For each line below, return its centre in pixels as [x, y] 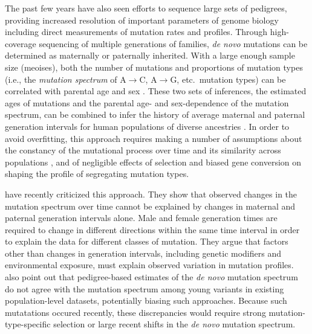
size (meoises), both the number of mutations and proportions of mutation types [154, 67]
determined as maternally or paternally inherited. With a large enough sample [150, 55]
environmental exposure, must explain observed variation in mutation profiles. [149, 265]
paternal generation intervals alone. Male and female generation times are [141, 218]
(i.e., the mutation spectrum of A [66, 79]
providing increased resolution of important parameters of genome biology [142, 20]
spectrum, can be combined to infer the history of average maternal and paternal [155, 114]
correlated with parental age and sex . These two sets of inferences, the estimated [156, 91]
